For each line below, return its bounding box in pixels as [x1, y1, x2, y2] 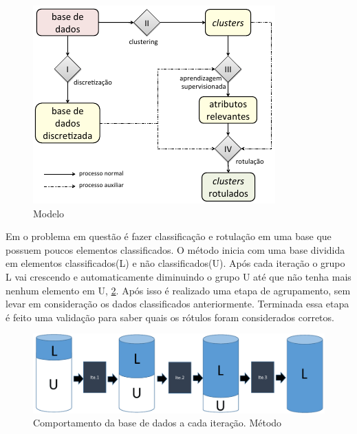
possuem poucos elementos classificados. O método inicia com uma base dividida [6, 242, 345, 257]
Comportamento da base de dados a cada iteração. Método [33, 415, 282, 430]
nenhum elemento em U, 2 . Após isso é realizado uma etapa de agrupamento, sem [6, 283, 351, 297]
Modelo [33, 206, 65, 220]
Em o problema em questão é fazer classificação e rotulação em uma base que [6, 229, 332, 243]
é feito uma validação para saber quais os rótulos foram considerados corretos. [6, 310, 334, 324]
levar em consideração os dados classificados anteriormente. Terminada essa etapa [6, 296, 349, 311]
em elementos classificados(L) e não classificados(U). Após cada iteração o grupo [6, 256, 345, 270]
